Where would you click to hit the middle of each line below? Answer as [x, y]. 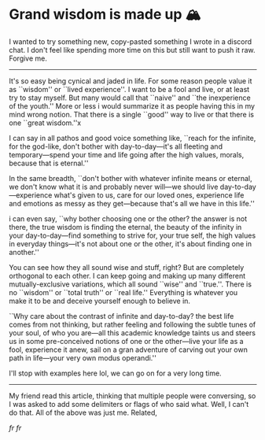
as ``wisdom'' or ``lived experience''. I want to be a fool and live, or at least [129, 89]
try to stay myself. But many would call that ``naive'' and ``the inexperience [130, 98]
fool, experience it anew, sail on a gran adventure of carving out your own [129, 349]
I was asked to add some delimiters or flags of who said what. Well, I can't [129, 404]
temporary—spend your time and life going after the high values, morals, [127, 154]
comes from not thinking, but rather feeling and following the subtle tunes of [132, 324]
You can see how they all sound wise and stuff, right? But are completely [127, 267]
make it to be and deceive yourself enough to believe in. [100, 301]
